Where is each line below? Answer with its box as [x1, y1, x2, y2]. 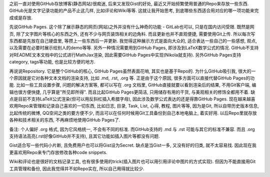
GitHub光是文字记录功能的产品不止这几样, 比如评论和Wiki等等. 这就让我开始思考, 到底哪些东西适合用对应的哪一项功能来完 [9, 7, 259, 13]
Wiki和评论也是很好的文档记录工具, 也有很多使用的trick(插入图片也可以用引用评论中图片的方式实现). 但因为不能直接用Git [9, 158, 256, 164]
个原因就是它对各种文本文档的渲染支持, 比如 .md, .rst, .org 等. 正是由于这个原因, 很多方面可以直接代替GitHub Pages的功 [9, 75, 255, 81]
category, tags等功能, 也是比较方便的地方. [9, 59, 95, 65]
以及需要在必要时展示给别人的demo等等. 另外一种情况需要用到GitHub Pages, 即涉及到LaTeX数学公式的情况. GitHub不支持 [9, 45, 259, 51]
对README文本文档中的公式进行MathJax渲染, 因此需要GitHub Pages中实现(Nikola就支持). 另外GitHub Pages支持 [9, 51, 241, 57]
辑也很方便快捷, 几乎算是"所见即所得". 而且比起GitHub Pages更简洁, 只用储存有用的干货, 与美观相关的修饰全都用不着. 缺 [9, 89, 255, 95]
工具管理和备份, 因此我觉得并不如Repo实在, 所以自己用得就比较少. [9, 165, 144, 171]
